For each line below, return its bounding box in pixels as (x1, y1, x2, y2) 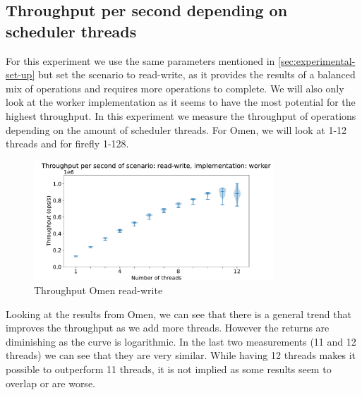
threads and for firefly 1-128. (6, 136, 129, 151)
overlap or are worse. (6, 375, 95, 390)
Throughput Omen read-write (34, 282, 163, 297)
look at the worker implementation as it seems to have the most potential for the (6, 95, 356, 109)
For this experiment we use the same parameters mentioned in (6, 53, 275, 68)
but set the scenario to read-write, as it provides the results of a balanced (37, 67, 356, 82)
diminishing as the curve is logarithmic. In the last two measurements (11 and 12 (6, 334, 356, 348)
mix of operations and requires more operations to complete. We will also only (6, 80, 344, 95)
